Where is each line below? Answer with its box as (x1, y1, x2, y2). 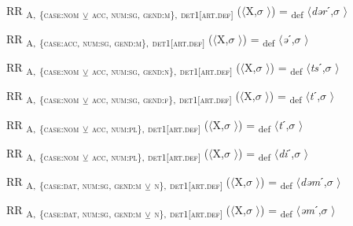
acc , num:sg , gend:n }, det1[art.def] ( (92, 59, 241, 78)
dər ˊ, (311, 2, 334, 18)
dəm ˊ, (300, 172, 327, 189)
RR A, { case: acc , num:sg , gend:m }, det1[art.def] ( (6, 31, 213, 49)
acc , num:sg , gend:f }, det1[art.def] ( (92, 87, 240, 106)
